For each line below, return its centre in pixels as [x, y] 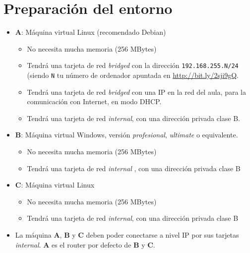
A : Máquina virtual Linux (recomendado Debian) [91, 32]
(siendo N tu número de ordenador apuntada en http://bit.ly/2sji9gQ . [133, 75]
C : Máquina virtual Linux [55, 185]
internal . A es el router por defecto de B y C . [85, 244]
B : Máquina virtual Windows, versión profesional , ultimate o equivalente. [126, 135]
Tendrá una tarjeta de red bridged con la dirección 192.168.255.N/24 [133, 65]
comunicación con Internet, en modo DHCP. [94, 101]
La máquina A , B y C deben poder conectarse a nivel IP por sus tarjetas [127, 234]
